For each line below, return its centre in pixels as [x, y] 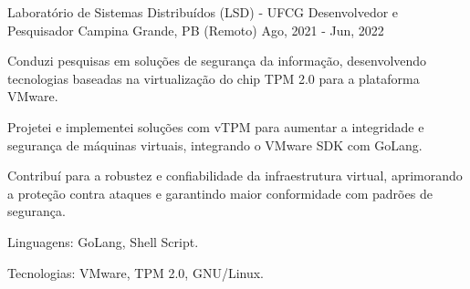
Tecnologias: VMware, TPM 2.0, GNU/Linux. [136, 272]
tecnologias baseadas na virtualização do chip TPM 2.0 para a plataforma [214, 78]
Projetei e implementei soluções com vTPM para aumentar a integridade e [216, 126]
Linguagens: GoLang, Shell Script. [103, 241]
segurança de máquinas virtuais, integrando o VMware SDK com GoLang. [215, 144]
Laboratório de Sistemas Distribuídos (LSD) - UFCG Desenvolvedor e [203, 12]
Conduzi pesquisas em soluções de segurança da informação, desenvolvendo [217, 61]
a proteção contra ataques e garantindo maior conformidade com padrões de [220, 193]
